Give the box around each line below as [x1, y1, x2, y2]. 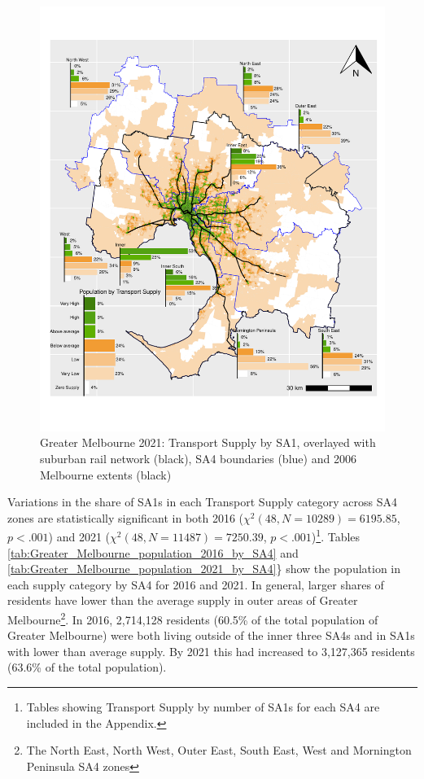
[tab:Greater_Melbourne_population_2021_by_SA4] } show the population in [7, 560, 401, 577]
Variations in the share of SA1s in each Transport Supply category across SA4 [7, 493, 398, 510]
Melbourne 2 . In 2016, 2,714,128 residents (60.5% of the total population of [7, 609, 378, 628]
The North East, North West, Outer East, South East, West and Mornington [26, 742, 412, 759]
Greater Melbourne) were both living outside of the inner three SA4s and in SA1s [7, 627, 415, 644]
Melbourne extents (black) [40, 466, 172, 483]
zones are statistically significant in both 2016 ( [7, 509, 244, 526]
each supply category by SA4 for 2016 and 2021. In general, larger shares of [7, 575, 384, 593]
